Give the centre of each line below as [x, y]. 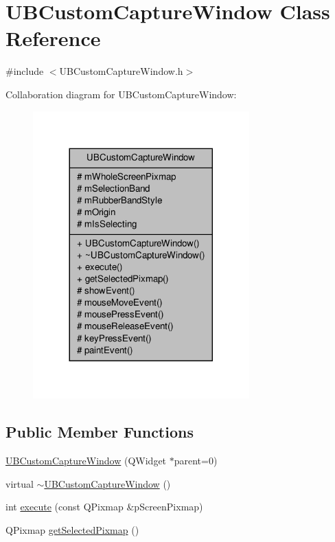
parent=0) [196, 461]
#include [25, 71]
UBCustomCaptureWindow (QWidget [86, 461]
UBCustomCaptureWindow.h [121, 71]
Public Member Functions [100, 432]
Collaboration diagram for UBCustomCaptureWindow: [121, 94]
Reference [53, 38]
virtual [20, 483]
